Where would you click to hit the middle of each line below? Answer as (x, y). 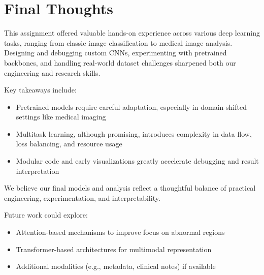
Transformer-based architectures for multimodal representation (114, 249)
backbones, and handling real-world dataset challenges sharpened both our (120, 62)
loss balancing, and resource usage (69, 144)
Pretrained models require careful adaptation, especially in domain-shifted (131, 106)
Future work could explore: (46, 215)
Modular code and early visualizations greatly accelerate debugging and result (137, 161)
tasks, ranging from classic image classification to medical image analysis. (118, 42)
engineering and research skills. (52, 72)
